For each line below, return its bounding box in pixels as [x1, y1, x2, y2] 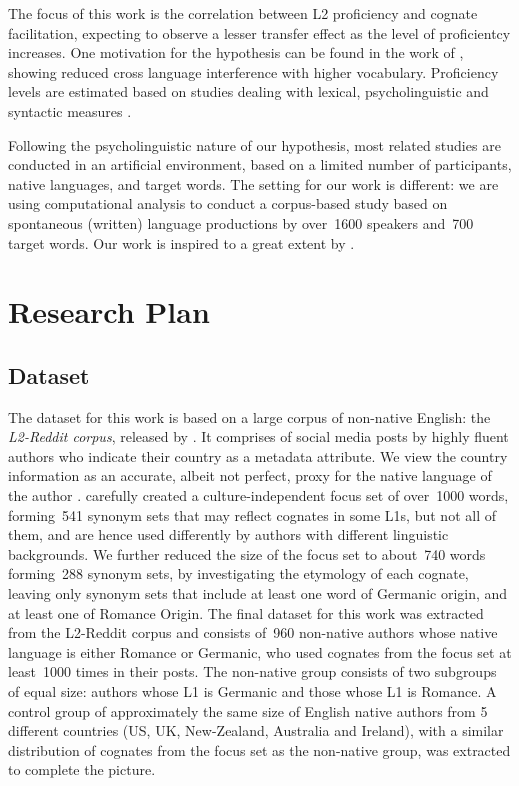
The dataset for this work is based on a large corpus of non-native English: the [8, 406, 491, 427]
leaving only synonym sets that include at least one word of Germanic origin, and [8, 583, 508, 604]
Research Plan [8, 291, 210, 332]
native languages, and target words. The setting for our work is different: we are [8, 173, 499, 194]
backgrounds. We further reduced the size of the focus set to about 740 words [8, 543, 486, 564]
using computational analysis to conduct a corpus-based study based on [8, 193, 448, 214]
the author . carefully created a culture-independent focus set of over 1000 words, [8, 485, 509, 506]
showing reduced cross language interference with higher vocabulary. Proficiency [8, 61, 499, 82]
